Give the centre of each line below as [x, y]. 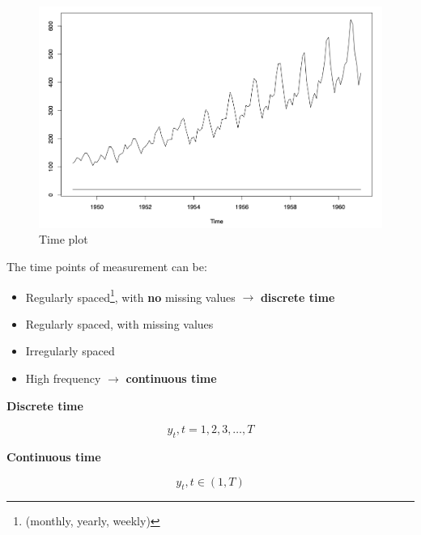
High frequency [63, 378]
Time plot [64, 239]
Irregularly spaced [70, 351]
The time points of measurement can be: [107, 266]
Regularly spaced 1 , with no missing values [130, 295]
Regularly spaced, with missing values [119, 323]
